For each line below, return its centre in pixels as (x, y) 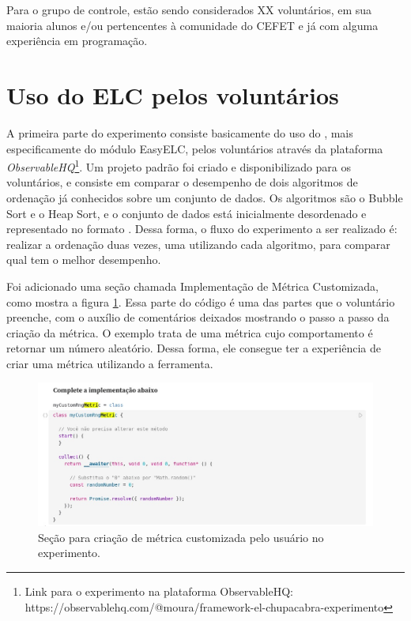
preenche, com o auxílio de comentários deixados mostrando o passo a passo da (198, 317)
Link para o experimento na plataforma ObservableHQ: (159, 591)
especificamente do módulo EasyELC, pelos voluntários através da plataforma (195, 148)
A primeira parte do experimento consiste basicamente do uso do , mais (180, 132)
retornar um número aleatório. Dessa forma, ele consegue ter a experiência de (194, 348)
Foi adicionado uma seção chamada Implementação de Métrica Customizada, (192, 286)
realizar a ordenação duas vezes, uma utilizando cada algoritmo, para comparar (198, 244)
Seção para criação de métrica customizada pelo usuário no (181, 537)
